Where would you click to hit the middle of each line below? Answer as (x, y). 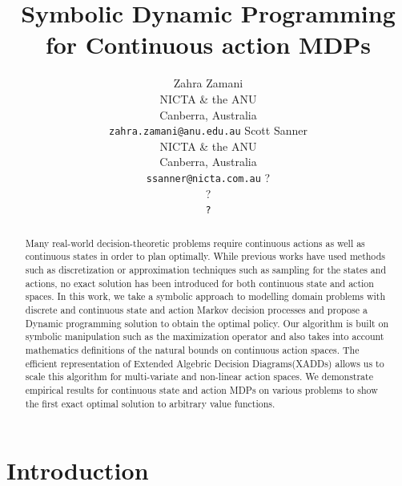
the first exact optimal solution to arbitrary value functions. (150, 403)
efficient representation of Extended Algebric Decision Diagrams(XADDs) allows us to (205, 363)
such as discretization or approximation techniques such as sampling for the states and (206, 269)
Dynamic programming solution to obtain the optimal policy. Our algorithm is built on (207, 323)
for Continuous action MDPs (208, 45)
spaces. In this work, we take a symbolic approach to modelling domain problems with (205, 296)
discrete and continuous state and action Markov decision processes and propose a (196, 309)
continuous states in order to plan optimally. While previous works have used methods (205, 256)
